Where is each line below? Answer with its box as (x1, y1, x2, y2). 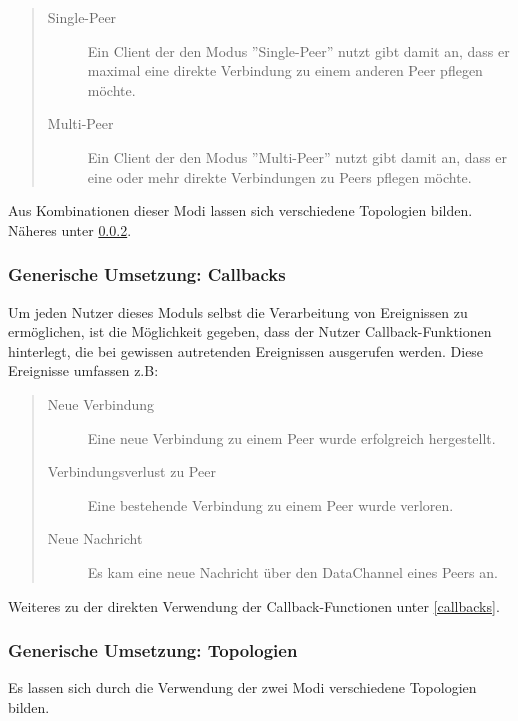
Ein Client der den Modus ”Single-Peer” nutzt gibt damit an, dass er (87, 40, 510, 61)
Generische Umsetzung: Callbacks (8, 262, 286, 287)
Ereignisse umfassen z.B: (8, 360, 159, 381)
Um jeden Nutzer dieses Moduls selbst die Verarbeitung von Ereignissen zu (8, 301, 468, 322)
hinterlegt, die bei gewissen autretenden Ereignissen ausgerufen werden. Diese (8, 340, 484, 361)
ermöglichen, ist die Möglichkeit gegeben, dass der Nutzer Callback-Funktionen (8, 321, 492, 342)
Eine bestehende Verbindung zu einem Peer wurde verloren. (87, 494, 454, 515)
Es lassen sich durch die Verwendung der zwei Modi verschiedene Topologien (8, 677, 477, 698)
